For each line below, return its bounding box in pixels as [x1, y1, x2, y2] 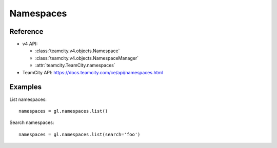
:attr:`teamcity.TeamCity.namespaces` [35, 62, 115, 69]
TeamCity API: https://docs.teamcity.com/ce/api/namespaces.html [22, 69, 163, 75]
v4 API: [22, 41, 38, 47]
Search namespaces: [9, 119, 54, 125]
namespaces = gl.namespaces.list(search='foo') [18, 131, 141, 137]
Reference [9, 27, 44, 36]
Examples [9, 82, 42, 92]
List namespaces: [9, 96, 47, 102]
